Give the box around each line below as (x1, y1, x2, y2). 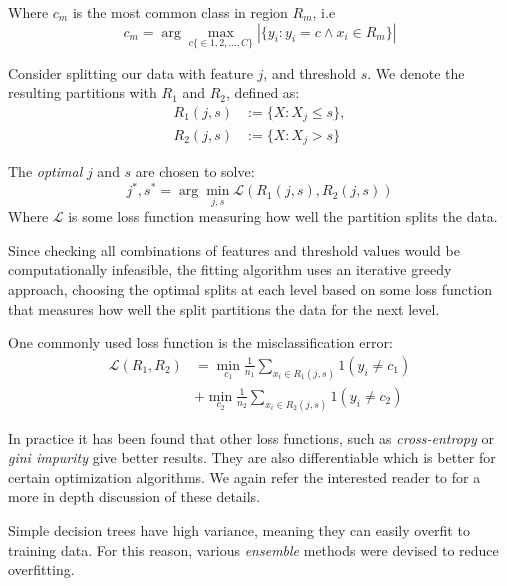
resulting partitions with (8, 82, 157, 103)
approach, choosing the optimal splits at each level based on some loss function (8, 279, 492, 300)
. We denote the (367, 62, 465, 83)
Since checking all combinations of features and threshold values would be (8, 239, 460, 260)
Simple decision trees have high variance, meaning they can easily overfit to (8, 520, 470, 540)
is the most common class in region (72, 2, 288, 22)
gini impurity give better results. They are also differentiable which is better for (8, 447, 496, 468)
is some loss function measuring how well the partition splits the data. (68, 206, 498, 227)
